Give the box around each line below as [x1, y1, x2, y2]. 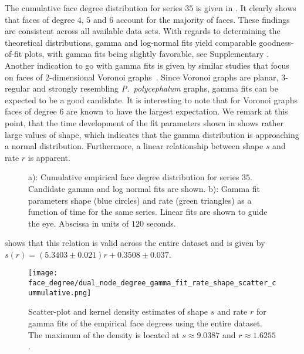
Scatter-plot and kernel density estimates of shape [28, 305, 208, 318]
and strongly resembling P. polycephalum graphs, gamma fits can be [32, 82, 279, 95]
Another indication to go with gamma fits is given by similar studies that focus [5, 59, 289, 71]
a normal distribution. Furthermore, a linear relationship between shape [5, 140, 264, 152]
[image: [28, 269, 58, 278]
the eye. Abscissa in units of [28, 217, 129, 229]
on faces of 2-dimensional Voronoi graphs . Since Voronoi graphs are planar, [5, 70, 279, 83]
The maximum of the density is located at [28, 328, 180, 340]
